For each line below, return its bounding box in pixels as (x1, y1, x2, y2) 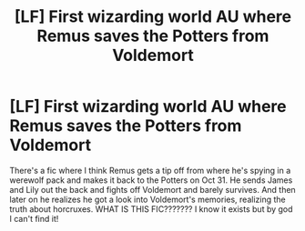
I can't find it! (9, 213, 59, 224)
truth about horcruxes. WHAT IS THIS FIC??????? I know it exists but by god (9, 203, 293, 215)
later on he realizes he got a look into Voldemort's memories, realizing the (9, 194, 286, 205)
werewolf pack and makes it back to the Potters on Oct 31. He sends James (9, 175, 293, 186)
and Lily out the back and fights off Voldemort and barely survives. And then (9, 184, 296, 195)
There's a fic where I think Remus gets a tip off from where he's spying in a (9, 165, 291, 176)
